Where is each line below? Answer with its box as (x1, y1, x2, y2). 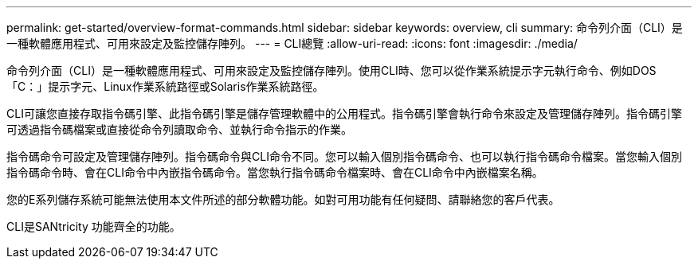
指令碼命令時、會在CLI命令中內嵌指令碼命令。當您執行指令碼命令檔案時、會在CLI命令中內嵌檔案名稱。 (6, 166, 543, 179)
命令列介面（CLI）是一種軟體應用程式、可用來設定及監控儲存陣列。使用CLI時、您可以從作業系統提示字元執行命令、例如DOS (6, 64, 657, 77)
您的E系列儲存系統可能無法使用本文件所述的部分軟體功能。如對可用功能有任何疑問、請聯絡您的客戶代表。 (6, 193, 560, 206)
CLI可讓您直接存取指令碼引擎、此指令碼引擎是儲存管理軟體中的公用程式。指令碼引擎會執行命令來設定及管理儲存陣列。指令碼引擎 (6, 107, 682, 120)
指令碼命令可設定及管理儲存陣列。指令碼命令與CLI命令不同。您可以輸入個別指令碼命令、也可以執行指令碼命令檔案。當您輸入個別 (6, 150, 682, 163)
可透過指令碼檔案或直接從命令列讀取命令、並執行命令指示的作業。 (6, 123, 352, 136)
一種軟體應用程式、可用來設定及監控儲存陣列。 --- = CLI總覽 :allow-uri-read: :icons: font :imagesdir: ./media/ (6, 37, 578, 50)
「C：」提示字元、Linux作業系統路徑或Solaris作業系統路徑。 (6, 80, 324, 93)
